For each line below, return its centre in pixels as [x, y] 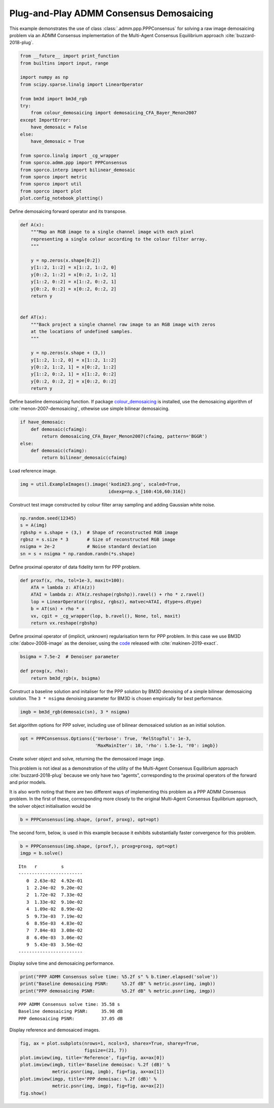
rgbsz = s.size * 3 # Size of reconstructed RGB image [98, 539]
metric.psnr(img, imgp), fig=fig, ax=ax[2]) [108, 1086]
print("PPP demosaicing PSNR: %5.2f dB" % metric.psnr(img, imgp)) [118, 991]
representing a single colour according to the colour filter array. [119, 239]
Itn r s [41, 866]
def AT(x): [33, 317]
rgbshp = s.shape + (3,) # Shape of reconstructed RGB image [99, 532]
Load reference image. [33, 471]
